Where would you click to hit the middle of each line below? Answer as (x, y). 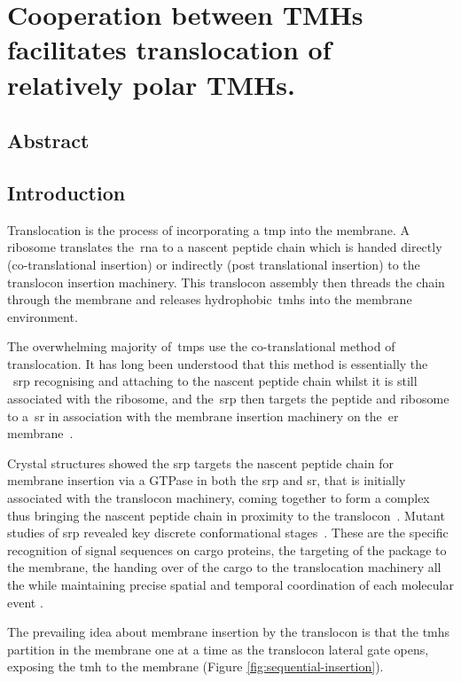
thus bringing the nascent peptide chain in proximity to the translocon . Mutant (226, 515)
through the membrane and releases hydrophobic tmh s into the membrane (210, 299)
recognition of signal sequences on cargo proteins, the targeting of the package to (227, 549)
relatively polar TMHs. (151, 84)
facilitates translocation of (169, 49)
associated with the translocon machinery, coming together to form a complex (219, 498)
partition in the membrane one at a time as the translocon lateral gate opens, (218, 649)
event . (25, 602)
